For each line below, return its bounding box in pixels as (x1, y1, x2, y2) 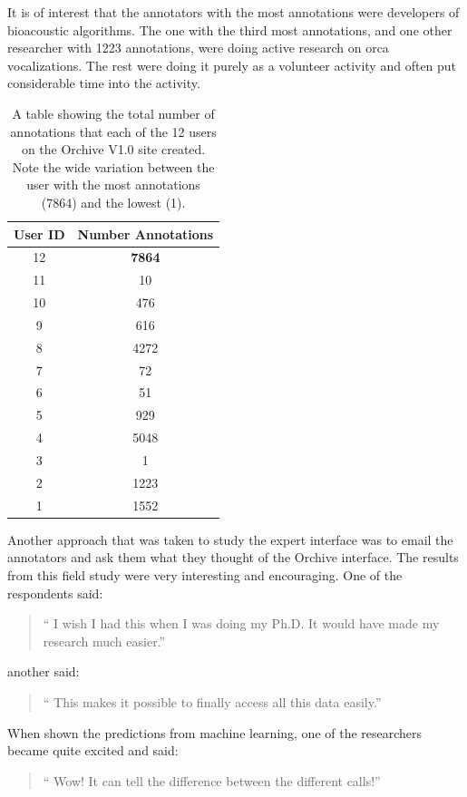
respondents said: (7, 583, 103, 602)
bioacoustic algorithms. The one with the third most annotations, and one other (7, 20, 452, 39)
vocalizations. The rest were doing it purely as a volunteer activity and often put (7, 55, 457, 74)
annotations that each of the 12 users (10, 121, 217, 141)
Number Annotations (77, 224, 214, 243)
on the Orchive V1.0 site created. (21, 140, 206, 159)
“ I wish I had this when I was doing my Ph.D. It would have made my (43, 614, 440, 633)
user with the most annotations (26, 175, 200, 194)
